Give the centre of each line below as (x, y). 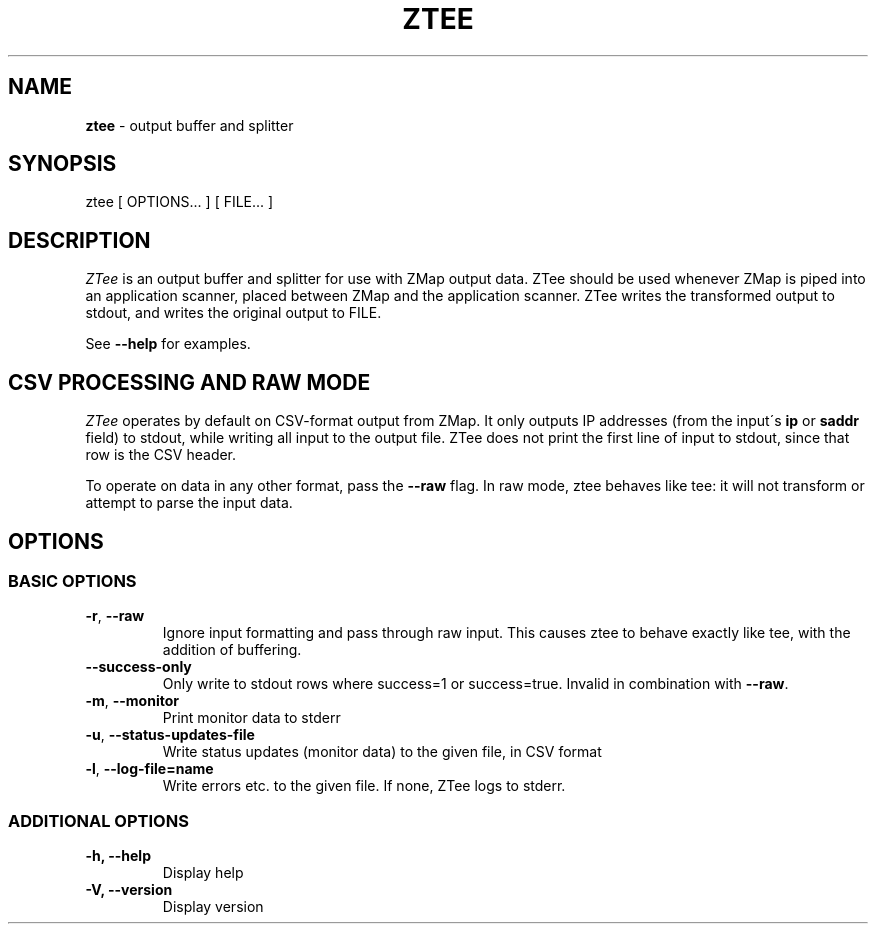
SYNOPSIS (62, 164)
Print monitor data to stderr (251, 718)
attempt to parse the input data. (189, 503)
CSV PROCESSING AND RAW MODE (189, 382)
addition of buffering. (232, 650)
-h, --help (118, 856)
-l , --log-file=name (149, 769)
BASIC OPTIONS (72, 580)
